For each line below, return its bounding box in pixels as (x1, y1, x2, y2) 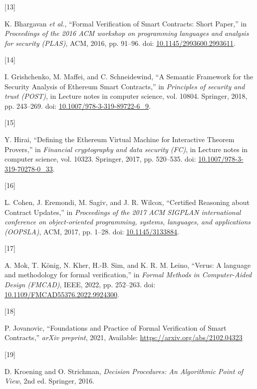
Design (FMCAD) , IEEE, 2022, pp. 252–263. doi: (4, 279, 156, 290)
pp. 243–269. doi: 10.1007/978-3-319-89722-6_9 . (4, 100, 151, 111)
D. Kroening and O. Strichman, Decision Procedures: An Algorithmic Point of (4, 366, 244, 376)
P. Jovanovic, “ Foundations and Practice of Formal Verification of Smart (4, 322, 227, 333)
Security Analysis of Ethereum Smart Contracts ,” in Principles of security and (4, 81, 245, 91)
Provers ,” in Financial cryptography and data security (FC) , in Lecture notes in (4, 144, 248, 154)
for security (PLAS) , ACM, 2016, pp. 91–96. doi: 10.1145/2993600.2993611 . (4, 37, 236, 48)
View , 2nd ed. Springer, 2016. (4, 376, 95, 386)
